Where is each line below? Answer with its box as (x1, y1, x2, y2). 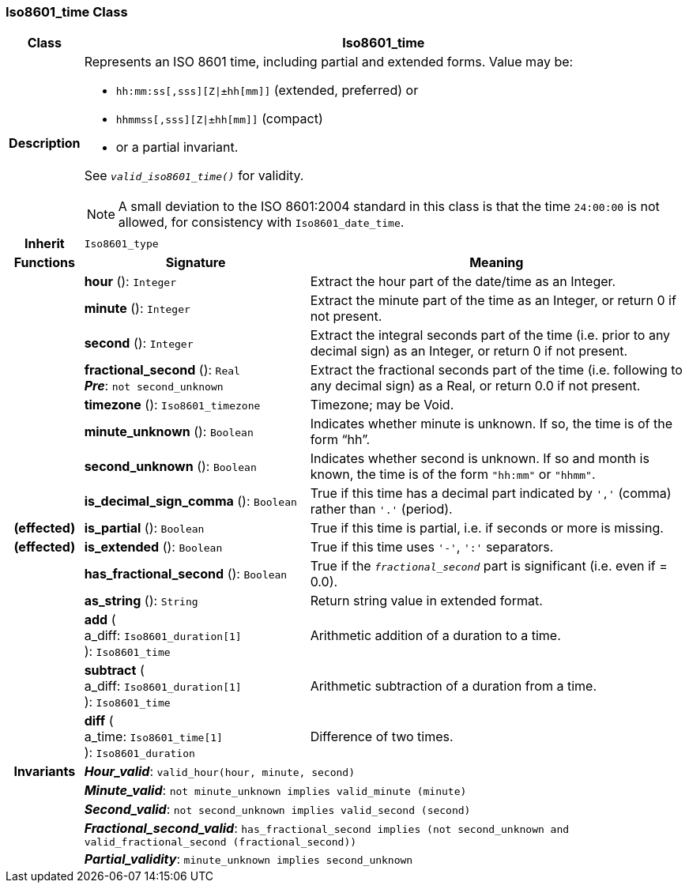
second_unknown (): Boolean (84, 458, 257, 475)
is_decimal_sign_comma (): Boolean (84, 493, 297, 510)
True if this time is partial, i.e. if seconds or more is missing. (310, 520, 664, 537)
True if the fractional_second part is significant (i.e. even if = (310, 558, 668, 574)
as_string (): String (84, 593, 198, 609)
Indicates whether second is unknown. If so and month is (310, 450, 649, 467)
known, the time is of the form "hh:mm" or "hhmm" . (310, 466, 596, 483)
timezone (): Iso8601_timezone (84, 397, 261, 413)
